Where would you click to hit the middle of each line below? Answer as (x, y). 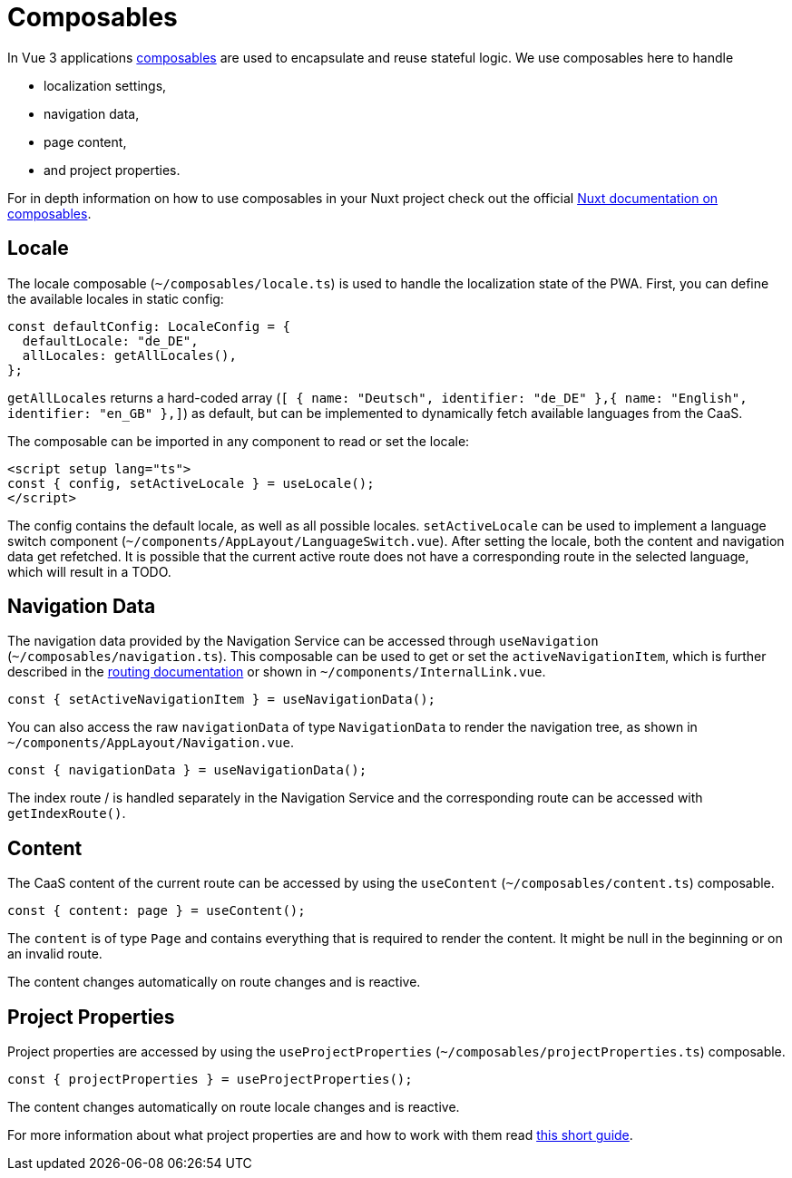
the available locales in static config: (116, 298)
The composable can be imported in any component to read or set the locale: (239, 441)
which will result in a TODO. (89, 571)
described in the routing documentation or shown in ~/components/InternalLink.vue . (277, 672)
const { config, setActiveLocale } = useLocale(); (191, 483)
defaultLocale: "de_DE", (110, 341)
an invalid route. (55, 954)
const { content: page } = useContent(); (156, 911)
